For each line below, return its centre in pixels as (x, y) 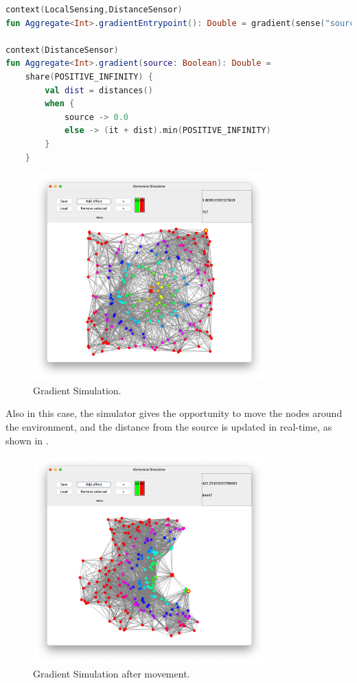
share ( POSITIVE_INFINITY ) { (89, 76)
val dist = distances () (99, 90)
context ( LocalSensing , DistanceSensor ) (94, 10)
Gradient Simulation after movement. (112, 673)
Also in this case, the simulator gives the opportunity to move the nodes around (174, 413)
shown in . (27, 440)
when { (60, 104)
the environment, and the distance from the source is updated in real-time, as (169, 426)
